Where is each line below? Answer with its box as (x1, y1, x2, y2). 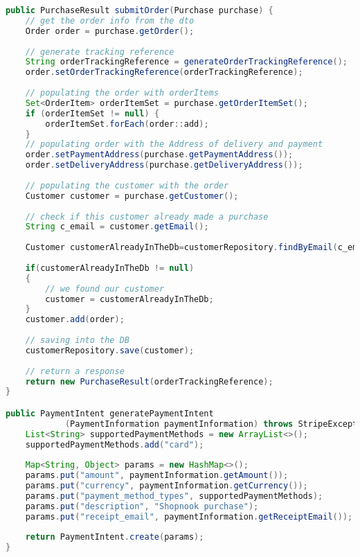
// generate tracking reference (25, 46, 174, 57)
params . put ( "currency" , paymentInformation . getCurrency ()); (25, 481, 308, 491)
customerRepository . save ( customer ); (25, 345, 195, 355)
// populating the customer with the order (25, 180, 229, 191)
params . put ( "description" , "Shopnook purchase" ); (25, 501, 259, 511)
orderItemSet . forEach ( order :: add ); (45, 118, 209, 129)
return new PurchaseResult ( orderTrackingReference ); (25, 376, 273, 387)
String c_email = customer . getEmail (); (25, 222, 209, 232)
